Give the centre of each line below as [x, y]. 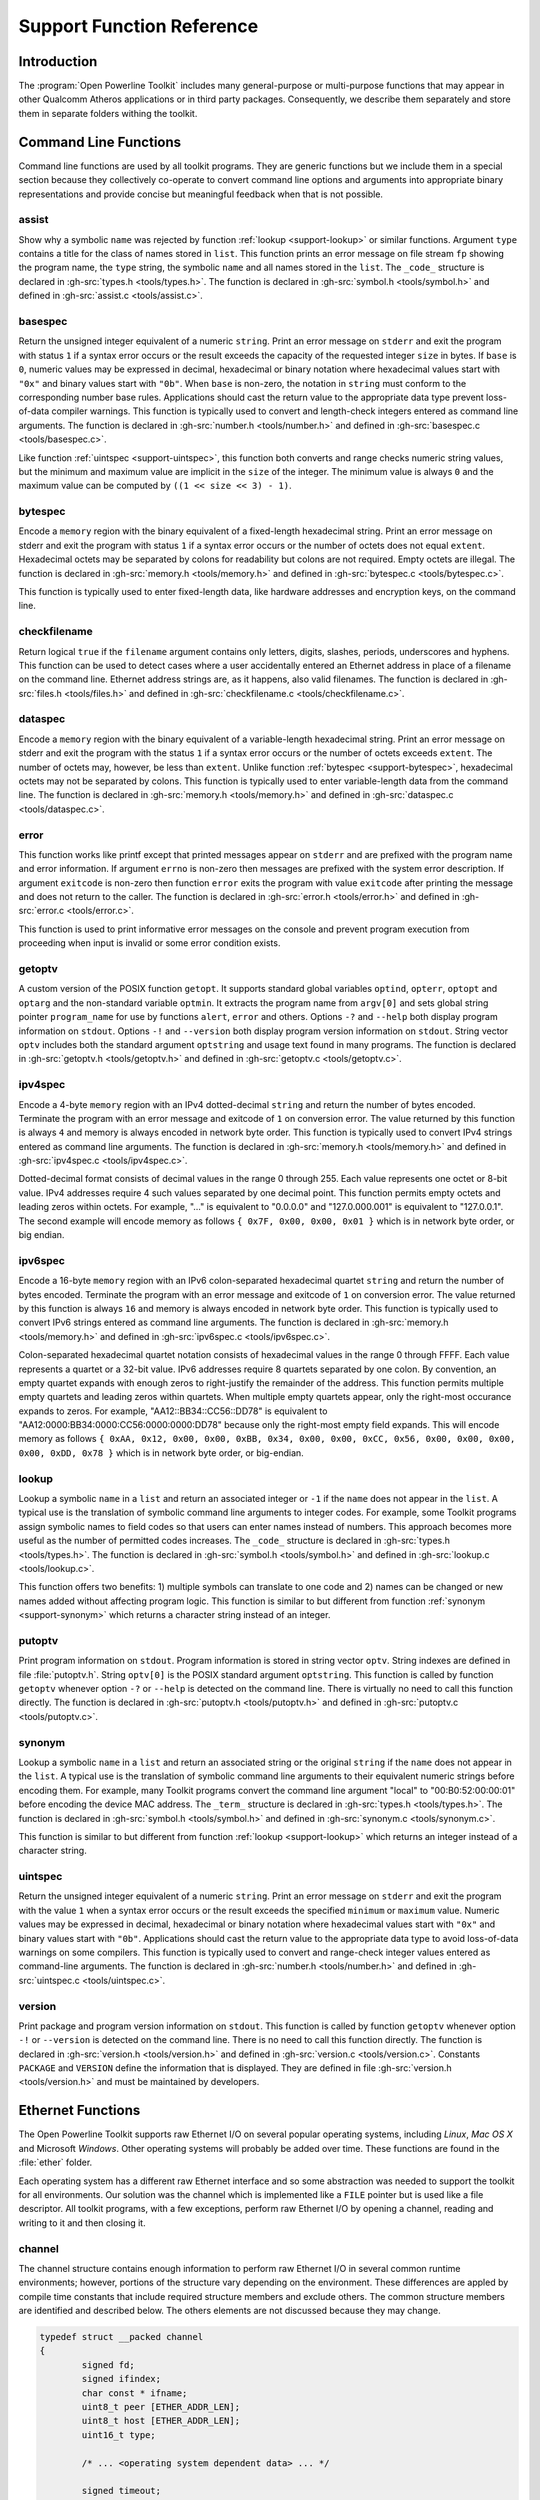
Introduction [58, 61]
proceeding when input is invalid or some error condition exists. [149, 943]
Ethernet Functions [79, 2110]
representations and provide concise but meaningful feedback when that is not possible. [201, 194]
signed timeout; [121, 2491]
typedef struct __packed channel [121, 2337]
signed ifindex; [121, 2379]
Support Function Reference [138, 26]
